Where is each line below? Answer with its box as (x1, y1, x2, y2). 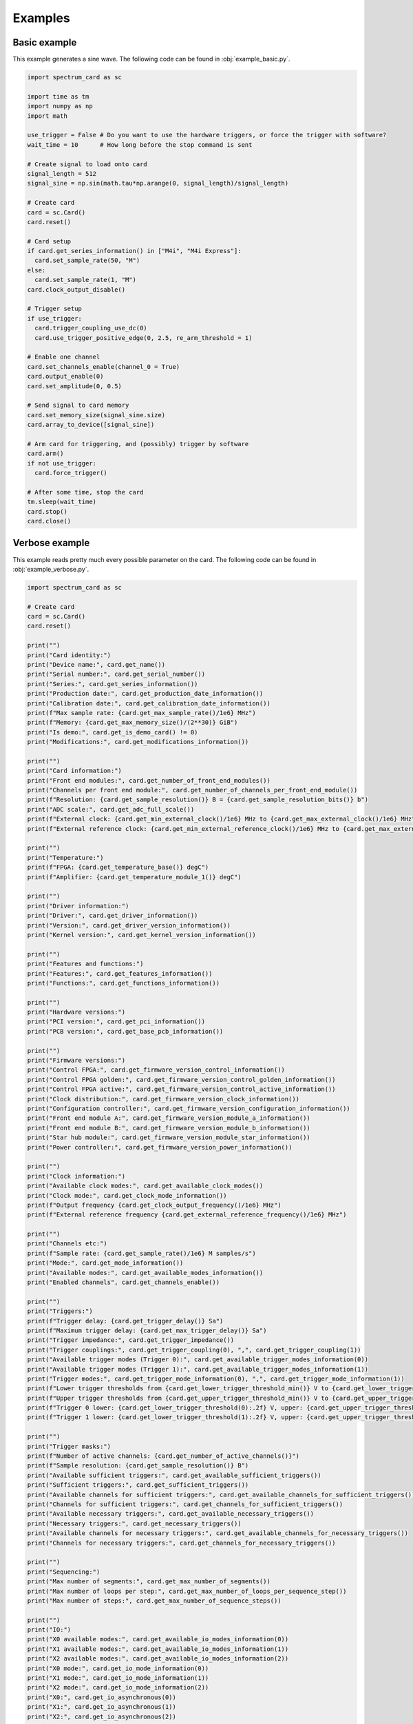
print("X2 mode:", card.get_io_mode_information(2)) (27, 1683, 209, 1692)
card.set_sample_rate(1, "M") (34, 276, 137, 284)
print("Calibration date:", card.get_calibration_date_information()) (27, 699, 271, 707)
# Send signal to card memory (27, 401, 129, 410)
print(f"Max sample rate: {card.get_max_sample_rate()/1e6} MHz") (27, 709, 256, 716)
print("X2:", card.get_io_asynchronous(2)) (27, 1712, 177, 1721)
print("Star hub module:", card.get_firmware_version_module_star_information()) (27, 1134, 311, 1141)
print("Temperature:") (27, 854, 104, 861)
